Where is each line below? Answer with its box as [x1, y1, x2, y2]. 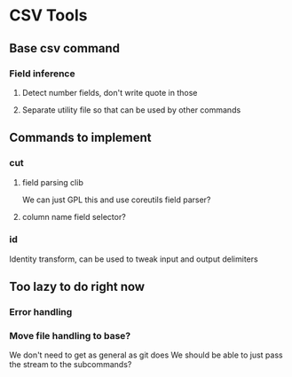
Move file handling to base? [9, 330, 131, 342]
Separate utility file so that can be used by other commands [21, 104, 241, 115]
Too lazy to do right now [9, 279, 145, 295]
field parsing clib [21, 177, 84, 187]
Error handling [9, 306, 73, 318]
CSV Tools [9, 5, 88, 26]
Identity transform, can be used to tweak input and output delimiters [9, 254, 259, 264]
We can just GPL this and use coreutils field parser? [21, 194, 211, 205]
